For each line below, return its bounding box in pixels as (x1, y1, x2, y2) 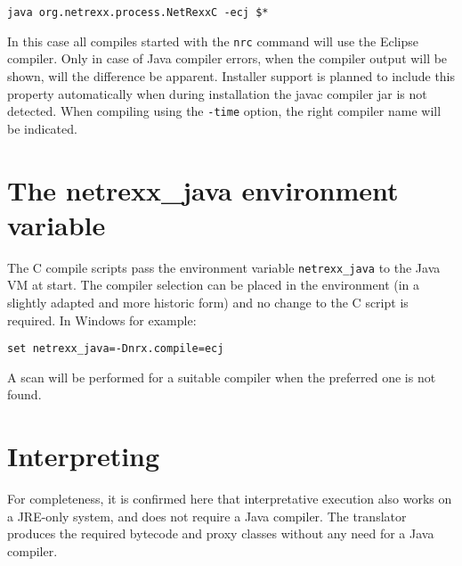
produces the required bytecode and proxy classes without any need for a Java (7, 524, 434, 543)
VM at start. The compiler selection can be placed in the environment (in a (7, 275, 420, 294)
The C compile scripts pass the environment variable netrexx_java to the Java (7, 258, 441, 276)
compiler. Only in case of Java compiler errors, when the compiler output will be (7, 49, 448, 68)
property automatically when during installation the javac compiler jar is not (7, 84, 427, 103)
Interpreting (7, 438, 160, 474)
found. (7, 385, 42, 404)
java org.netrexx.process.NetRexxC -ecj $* (7, 6, 269, 19)
